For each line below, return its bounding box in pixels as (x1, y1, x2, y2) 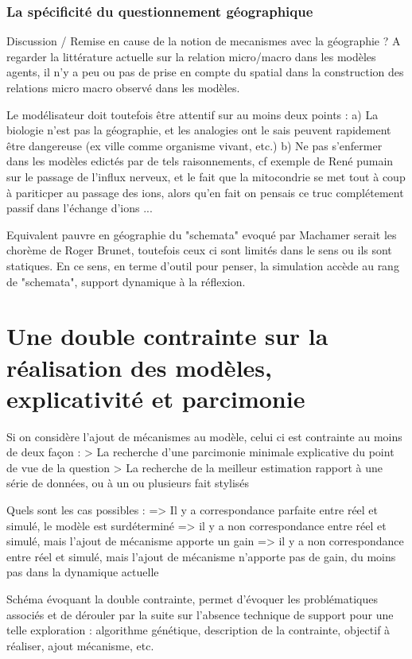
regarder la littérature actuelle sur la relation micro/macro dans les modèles (6, 48, 376, 64)
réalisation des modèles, (6, 351, 272, 383)
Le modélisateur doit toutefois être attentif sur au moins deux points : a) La (6, 106, 379, 122)
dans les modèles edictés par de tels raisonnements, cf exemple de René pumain (6, 153, 394, 169)
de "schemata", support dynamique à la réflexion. (6, 273, 246, 289)
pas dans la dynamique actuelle (6, 564, 159, 580)
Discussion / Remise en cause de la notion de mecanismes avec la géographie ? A (6, 33, 401, 49)
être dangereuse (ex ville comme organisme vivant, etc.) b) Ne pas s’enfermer (6, 137, 383, 153)
